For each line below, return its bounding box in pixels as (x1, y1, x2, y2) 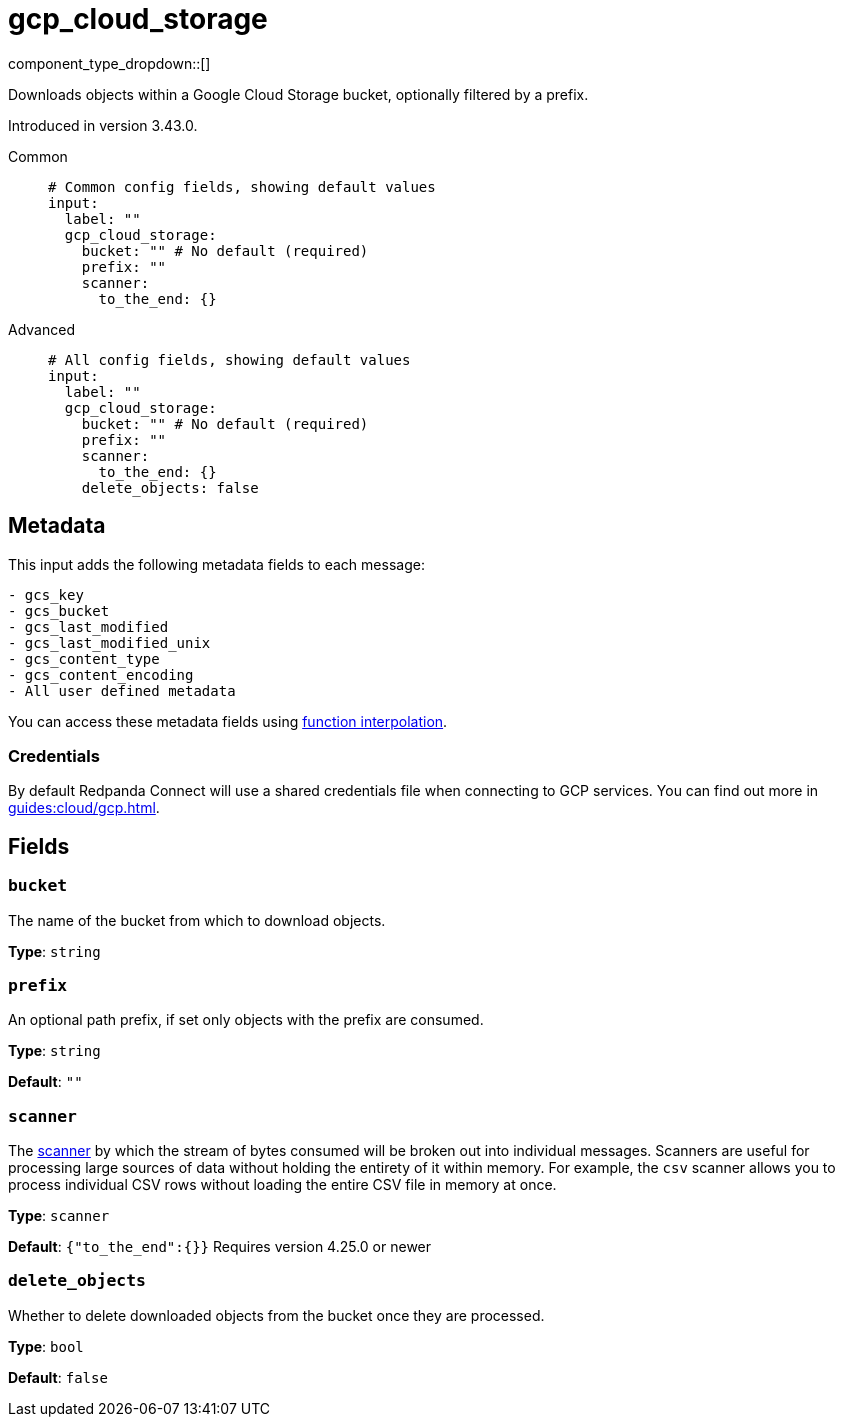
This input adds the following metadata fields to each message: (8, 555, 425, 573)
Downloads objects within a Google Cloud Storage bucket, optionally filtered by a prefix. (8, 85, 589, 103)
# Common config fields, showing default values (48, 178, 436, 195)
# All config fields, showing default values (48, 351, 411, 368)
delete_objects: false (81, 479, 259, 496)
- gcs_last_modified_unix (8, 634, 211, 651)
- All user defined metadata (8, 682, 236, 699)
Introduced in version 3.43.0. (8, 116, 198, 134)
